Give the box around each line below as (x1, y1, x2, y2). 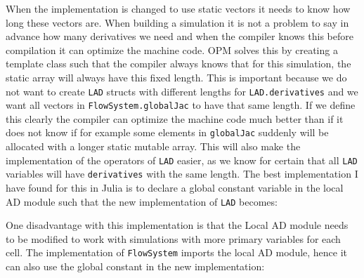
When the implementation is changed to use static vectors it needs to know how (6, 1, 351, 15)
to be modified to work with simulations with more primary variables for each (6, 231, 341, 246)
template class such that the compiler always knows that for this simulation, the (6, 56, 351, 71)
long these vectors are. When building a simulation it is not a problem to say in (6, 15, 349, 29)
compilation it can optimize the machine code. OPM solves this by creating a (6, 42, 338, 57)
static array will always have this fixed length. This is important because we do (6, 69, 347, 84)
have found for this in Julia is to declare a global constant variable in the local (6, 180, 344, 195)
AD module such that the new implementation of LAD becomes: (6, 194, 278, 208)
